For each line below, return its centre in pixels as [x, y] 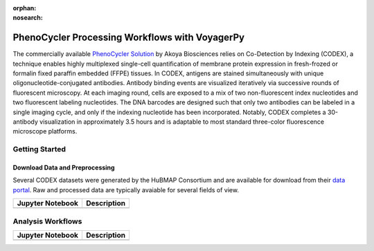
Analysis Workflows [47, 221]
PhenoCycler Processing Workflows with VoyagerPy [129, 38]
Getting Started [39, 149]
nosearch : [28, 18]
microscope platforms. [45, 131]
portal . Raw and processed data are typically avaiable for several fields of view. [126, 189]
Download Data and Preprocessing [64, 167]
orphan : [25, 8]
